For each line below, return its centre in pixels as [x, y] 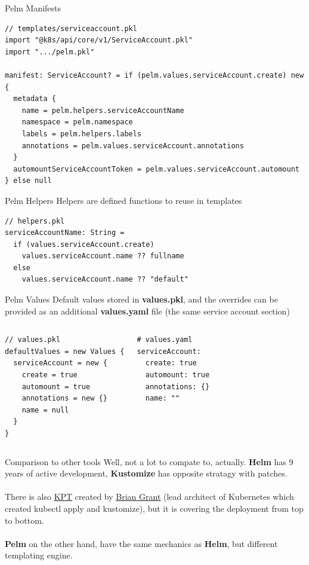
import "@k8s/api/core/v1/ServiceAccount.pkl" [99, 40]
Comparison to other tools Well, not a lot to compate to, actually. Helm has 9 [149, 461]
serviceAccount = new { [60, 363]
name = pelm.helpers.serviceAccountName [103, 110]
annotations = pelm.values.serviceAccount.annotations [133, 146]
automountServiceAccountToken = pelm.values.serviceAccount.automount [156, 169]
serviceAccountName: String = [65, 233]
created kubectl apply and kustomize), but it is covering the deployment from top [154, 508]
